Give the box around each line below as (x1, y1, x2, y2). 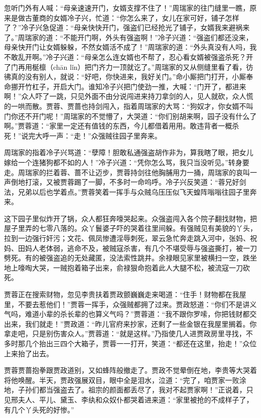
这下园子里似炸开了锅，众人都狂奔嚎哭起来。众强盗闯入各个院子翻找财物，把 (4, 213, 257, 223)
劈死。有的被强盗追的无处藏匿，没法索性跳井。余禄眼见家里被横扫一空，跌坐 (4, 252, 257, 263)
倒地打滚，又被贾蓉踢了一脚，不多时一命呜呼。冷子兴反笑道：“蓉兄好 (11, 177, 239, 187)
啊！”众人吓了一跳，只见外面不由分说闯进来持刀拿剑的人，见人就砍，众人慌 (4, 91, 253, 101)
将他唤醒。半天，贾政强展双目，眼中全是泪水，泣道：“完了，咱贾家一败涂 (4, 374, 246, 385)
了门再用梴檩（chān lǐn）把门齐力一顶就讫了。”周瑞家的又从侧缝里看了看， (4, 61, 246, 72)
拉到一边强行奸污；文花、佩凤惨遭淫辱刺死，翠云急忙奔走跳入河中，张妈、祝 (4, 233, 257, 243)
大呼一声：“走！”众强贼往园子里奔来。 (35, 130, 162, 141)
